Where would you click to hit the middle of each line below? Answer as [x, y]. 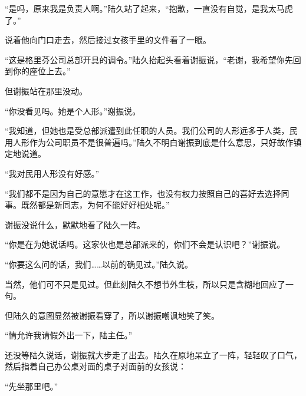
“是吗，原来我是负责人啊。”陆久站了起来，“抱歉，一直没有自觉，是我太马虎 [149, 8]
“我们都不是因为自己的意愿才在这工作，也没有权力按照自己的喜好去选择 [143, 193]
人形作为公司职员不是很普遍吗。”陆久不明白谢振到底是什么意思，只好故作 [153, 142]
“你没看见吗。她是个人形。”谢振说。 [73, 110]
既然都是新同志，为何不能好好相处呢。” [95, 205]
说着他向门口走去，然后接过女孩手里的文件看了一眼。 [108, 40]
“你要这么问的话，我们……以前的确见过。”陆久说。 [99, 264]
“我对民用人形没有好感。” [52, 173]
